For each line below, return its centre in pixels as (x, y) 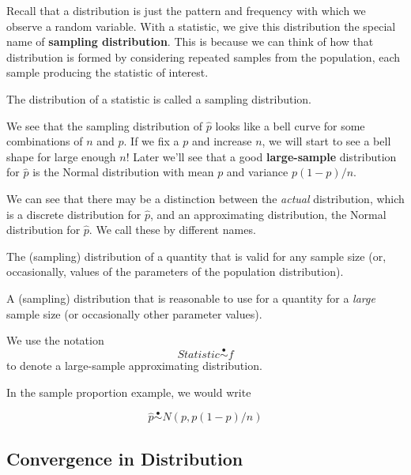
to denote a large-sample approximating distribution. (134, 365)
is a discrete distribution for (74, 214)
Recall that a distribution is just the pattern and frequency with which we (186, 10)
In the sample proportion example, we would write (129, 392)
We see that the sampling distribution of (105, 125)
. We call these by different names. (172, 230)
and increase (222, 141)
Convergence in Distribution (125, 458)
